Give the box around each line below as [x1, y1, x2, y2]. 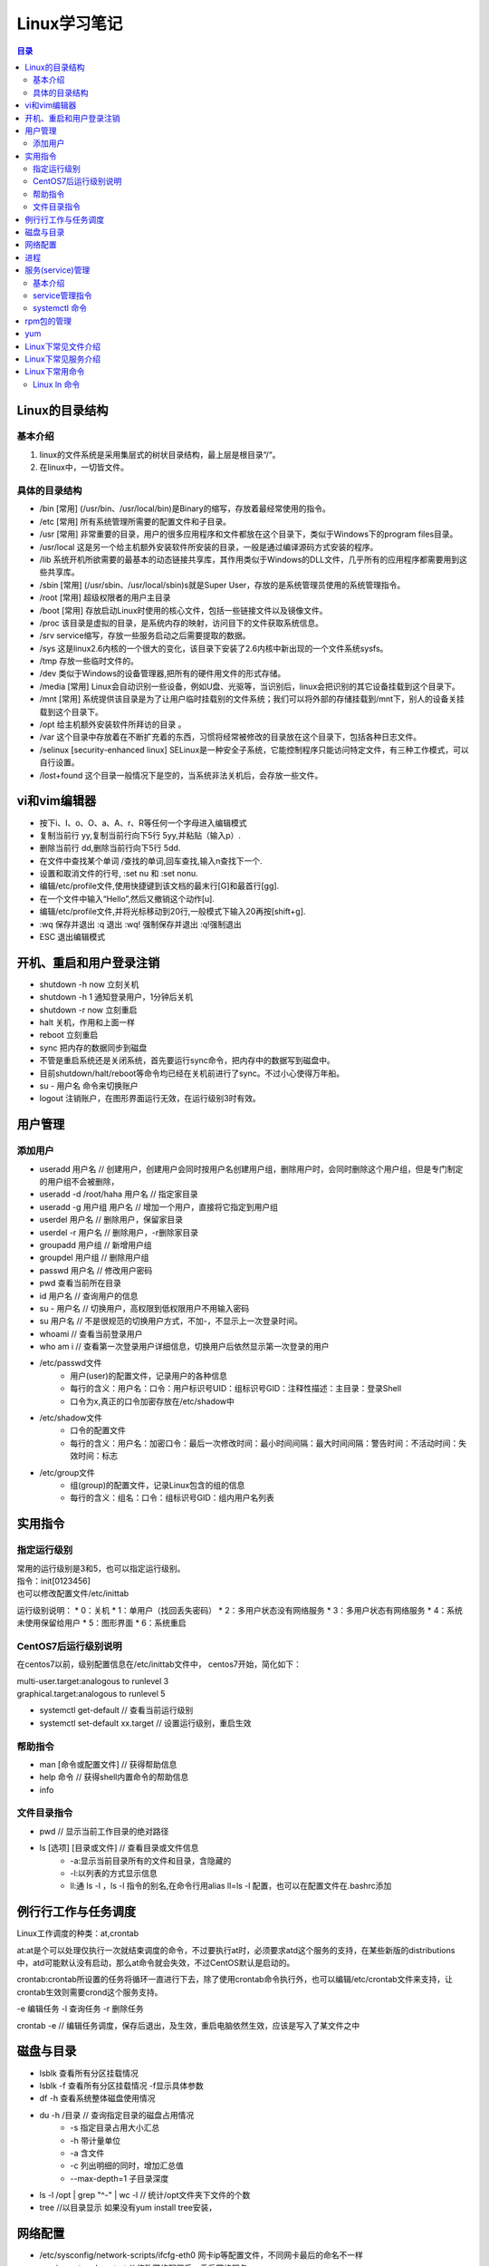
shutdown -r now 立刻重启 [39, 1004, 138, 1015]
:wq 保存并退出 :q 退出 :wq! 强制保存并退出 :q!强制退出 [39, 918, 242, 929]
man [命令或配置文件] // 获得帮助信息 [39, 1758, 177, 1769]
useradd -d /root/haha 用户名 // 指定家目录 [39, 1188, 198, 1200]
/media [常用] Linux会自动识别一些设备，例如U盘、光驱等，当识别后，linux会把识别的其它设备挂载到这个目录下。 [39, 681, 461, 692]
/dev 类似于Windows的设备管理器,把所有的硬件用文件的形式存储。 [39, 668, 286, 679]
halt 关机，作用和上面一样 [39, 1017, 136, 1028]
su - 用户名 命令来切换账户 [39, 1080, 139, 1091]
